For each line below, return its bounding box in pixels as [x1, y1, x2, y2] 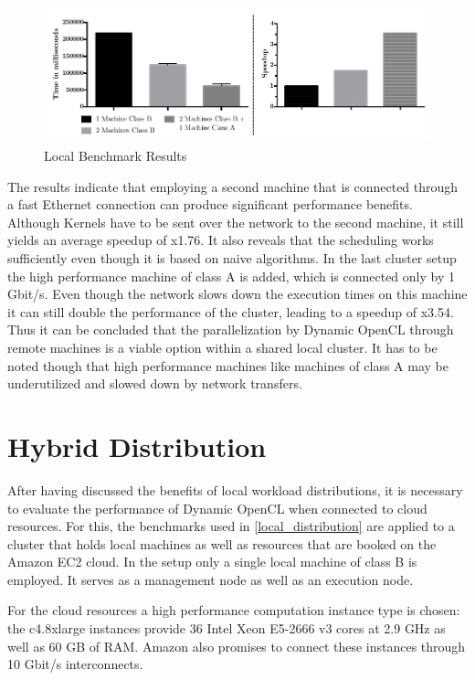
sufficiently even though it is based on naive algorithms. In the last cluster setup [7, 249, 457, 268]
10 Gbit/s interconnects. [7, 654, 143, 674]
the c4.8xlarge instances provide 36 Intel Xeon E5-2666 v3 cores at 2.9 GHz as [7, 619, 446, 638]
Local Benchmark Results [44, 146, 187, 165]
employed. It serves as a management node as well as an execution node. [7, 569, 414, 589]
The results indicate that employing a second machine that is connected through [7, 176, 459, 196]
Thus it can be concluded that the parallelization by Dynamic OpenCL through [7, 320, 454, 339]
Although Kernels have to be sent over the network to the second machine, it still [7, 212, 464, 231]
